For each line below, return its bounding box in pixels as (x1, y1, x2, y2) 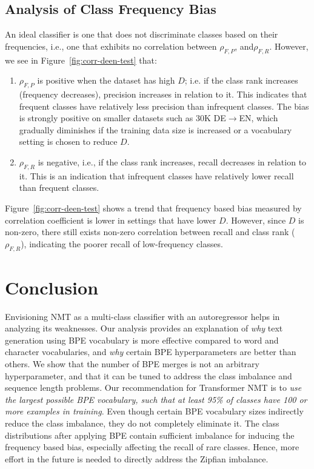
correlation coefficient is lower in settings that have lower (5, 213, 216, 226)
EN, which (239, 111, 278, 124)
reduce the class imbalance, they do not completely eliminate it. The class (5, 416, 279, 429)
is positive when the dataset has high (37, 74, 175, 87)
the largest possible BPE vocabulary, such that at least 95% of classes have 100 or (5, 393, 307, 405)
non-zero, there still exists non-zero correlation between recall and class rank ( (5, 225, 295, 238)
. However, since (225, 213, 286, 226)
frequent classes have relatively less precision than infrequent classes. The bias (19, 99, 309, 112)
